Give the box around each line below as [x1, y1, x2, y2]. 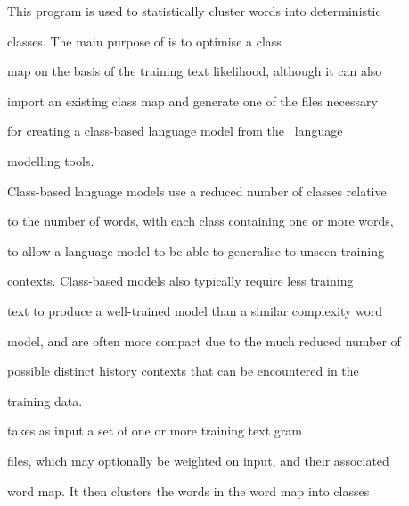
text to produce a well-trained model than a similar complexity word [7, 301, 383, 319]
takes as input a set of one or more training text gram [7, 421, 302, 440]
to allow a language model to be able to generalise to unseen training [7, 241, 384, 260]
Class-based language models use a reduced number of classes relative [7, 181, 387, 200]
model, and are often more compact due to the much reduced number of [7, 331, 401, 350]
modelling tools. [7, 151, 94, 170]
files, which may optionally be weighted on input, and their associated [7, 451, 389, 469]
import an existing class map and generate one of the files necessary [7, 91, 378, 110]
